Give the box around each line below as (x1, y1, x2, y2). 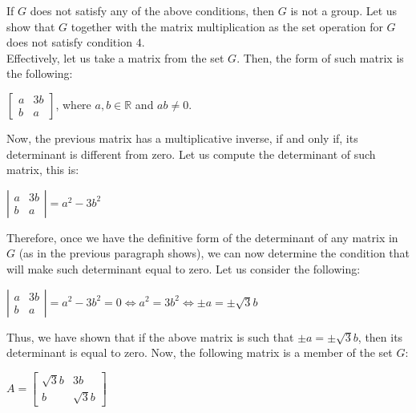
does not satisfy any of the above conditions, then (30, 2, 275, 18)
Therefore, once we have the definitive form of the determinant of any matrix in (6, 229, 398, 245)
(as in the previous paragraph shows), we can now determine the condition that (18, 245, 410, 261)
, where (55, 95, 91, 112)
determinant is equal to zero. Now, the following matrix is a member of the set (6, 344, 393, 361)
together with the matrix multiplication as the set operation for (71, 18, 383, 34)
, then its (357, 328, 403, 345)
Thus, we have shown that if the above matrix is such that (6, 328, 294, 345)
